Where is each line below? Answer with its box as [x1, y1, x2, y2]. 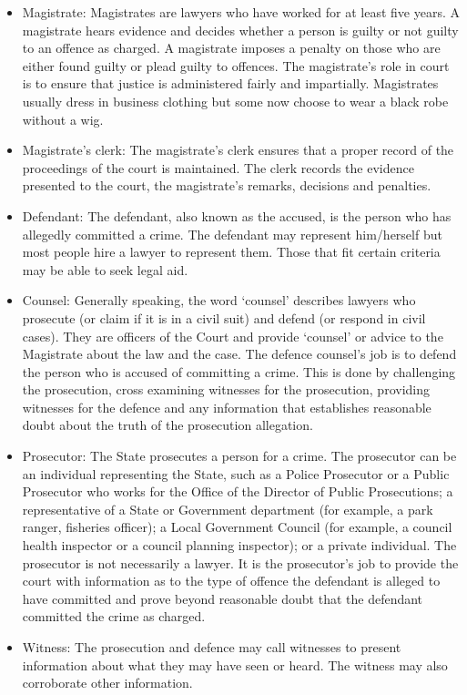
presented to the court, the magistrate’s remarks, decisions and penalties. [22, 176, 431, 195]
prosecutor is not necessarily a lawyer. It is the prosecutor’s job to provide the [22, 553, 459, 572]
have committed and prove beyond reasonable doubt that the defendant [22, 588, 423, 608]
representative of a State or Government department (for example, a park [22, 499, 433, 518]
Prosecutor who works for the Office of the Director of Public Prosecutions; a [22, 482, 453, 501]
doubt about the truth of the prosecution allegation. [22, 415, 313, 434]
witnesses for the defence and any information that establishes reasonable [22, 397, 431, 416]
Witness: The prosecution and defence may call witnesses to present [22, 638, 401, 656]
